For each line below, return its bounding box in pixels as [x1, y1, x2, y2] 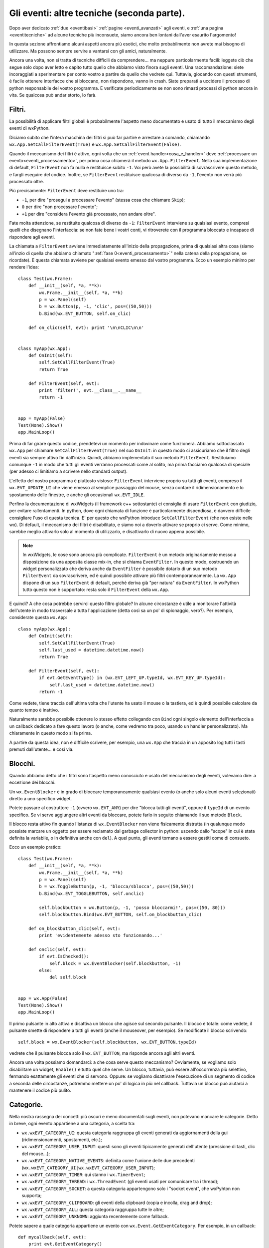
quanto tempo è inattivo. [9, 707, 59, 713]
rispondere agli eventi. [9, 234, 55, 240]
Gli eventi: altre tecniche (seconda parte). [9, 7, 185, 18]
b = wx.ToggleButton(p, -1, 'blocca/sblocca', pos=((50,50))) [39, 884, 194, 890]
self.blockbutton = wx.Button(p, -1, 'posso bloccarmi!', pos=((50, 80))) [39, 905, 226, 911]
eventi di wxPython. [9, 125, 50, 131]
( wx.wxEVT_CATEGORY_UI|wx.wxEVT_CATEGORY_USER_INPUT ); [21, 1165, 155, 1171]
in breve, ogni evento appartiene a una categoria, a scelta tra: [9, 1121, 135, 1127]
